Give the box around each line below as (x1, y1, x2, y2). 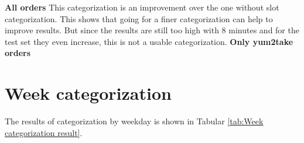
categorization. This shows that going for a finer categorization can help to (5, 12, 273, 25)
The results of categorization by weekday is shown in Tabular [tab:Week (5, 115, 264, 127)
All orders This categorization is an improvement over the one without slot (5, 1, 279, 13)
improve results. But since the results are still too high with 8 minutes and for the (5, 24, 299, 36)
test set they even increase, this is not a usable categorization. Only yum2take (5, 35, 293, 47)
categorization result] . (5, 126, 83, 138)
